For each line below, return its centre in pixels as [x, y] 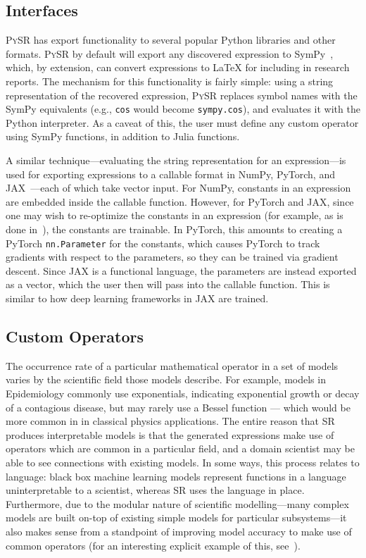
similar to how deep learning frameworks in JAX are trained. [137, 298]
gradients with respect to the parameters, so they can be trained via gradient [172, 257]
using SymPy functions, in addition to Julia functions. [123, 136]
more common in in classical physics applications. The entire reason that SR [170, 421]
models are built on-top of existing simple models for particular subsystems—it [176, 517]
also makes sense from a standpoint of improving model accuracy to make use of [179, 531]
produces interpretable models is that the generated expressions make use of [170, 434]
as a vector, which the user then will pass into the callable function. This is [168, 284]
